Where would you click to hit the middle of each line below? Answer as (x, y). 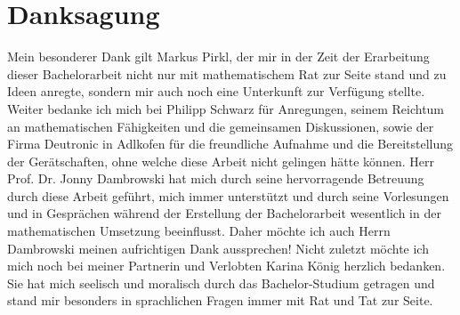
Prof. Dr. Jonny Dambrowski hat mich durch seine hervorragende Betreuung (216, 178)
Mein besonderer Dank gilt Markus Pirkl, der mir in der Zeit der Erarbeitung (218, 57)
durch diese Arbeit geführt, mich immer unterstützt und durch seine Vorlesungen (228, 195)
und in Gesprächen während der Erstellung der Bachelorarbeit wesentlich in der (224, 213)
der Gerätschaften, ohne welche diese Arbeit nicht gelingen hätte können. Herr (221, 161)
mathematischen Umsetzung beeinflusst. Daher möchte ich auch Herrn (199, 231)
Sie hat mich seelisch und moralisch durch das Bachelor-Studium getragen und (221, 283)
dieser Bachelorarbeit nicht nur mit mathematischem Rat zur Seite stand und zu (227, 73)
